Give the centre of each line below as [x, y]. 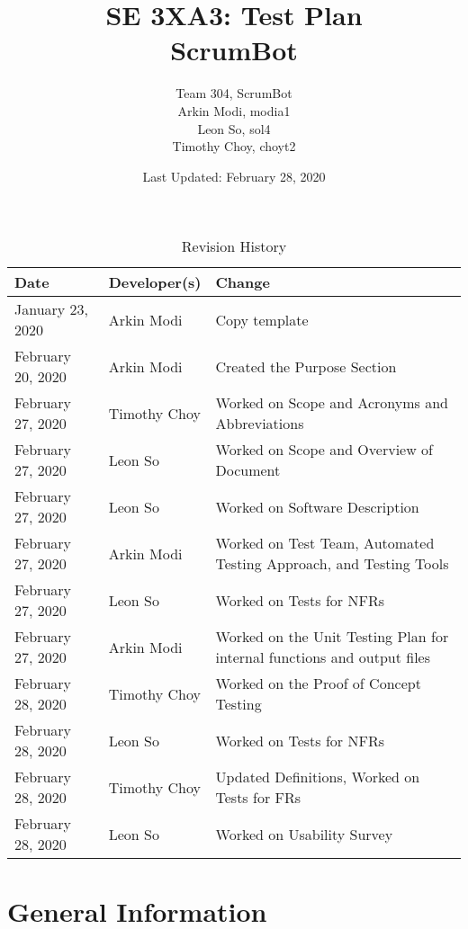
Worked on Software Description [317, 506]
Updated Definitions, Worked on [318, 777]
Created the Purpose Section [306, 366]
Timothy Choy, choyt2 [234, 146]
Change [243, 282]
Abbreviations [260, 424]
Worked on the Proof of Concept [318, 683]
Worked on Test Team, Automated [325, 543]
